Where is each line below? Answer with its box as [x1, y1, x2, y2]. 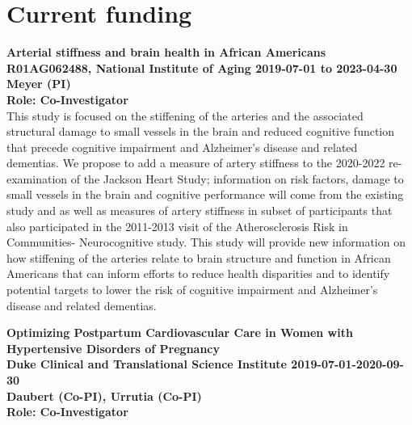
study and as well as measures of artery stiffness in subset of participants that [6, 202, 393, 219]
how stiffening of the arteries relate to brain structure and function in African [6, 249, 391, 266]
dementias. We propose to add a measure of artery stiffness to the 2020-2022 [6, 154, 385, 171]
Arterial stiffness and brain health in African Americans [6, 44, 326, 61]
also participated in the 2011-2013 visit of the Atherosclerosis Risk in [6, 217, 348, 234]
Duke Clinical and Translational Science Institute [6, 356, 287, 372]
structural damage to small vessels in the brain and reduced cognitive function [6, 123, 395, 140]
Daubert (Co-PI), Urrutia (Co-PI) [6, 387, 202, 404]
